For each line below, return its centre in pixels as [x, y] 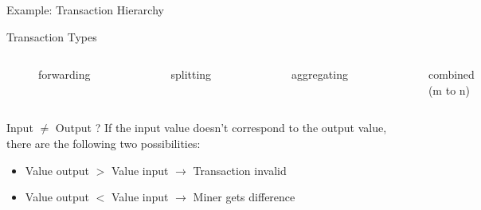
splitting [191, 74]
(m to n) [449, 89]
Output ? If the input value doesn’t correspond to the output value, [221, 128]
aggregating [320, 74]
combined [451, 74]
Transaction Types [52, 36]
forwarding [65, 74]
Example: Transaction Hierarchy [85, 10]
